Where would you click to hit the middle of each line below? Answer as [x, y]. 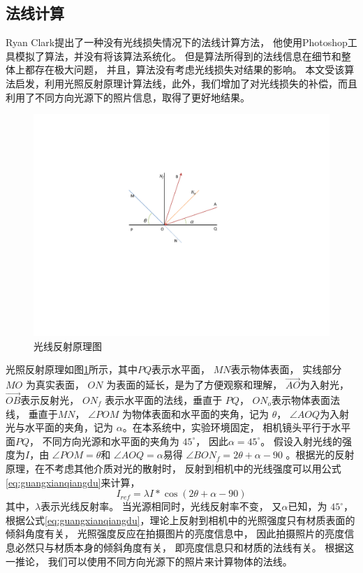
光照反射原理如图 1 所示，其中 [72, 369]
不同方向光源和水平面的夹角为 [111, 441]
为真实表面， [55, 385]
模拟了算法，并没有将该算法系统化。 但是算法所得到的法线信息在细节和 [178, 56]
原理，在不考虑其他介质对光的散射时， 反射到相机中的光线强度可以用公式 [173, 468]
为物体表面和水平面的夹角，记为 [196, 413]
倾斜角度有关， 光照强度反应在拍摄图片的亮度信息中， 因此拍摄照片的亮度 [175, 534]
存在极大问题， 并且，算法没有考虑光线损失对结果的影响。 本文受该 [190, 70]
